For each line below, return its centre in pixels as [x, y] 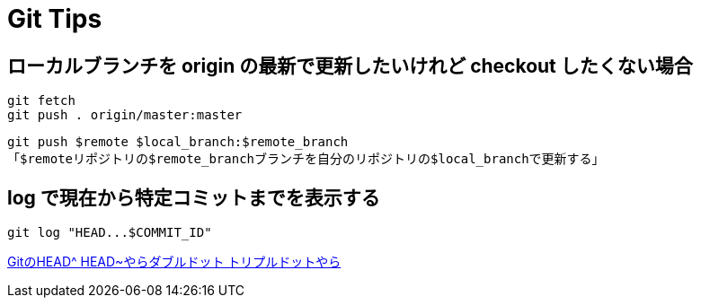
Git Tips [55, 19]
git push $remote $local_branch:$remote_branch [178, 142]
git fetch [41, 101]
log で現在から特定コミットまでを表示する [194, 197]
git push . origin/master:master [125, 115]
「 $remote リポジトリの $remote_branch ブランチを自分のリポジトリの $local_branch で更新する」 [306, 159]
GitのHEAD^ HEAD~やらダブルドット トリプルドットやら [174, 262]
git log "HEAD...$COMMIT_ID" [110, 233]
